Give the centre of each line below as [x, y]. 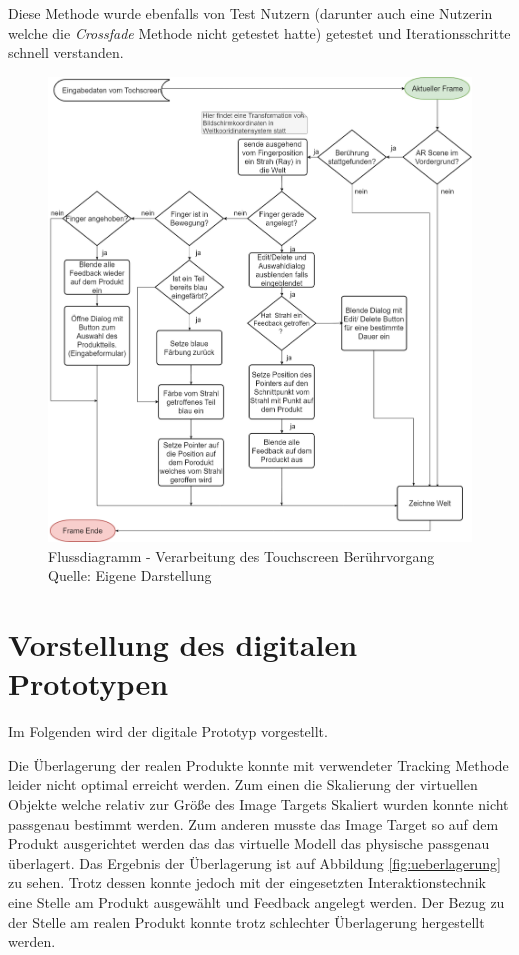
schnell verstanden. [66, 52]
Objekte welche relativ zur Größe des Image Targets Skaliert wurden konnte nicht [258, 804]
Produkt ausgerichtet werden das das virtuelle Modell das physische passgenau [249, 843]
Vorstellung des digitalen [183, 644]
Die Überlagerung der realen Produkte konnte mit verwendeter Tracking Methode [258, 764]
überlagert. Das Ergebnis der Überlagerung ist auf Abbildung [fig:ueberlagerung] [254, 862]
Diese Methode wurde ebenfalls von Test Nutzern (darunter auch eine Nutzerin [250, 13]
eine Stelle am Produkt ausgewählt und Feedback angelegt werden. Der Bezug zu [256, 901]
